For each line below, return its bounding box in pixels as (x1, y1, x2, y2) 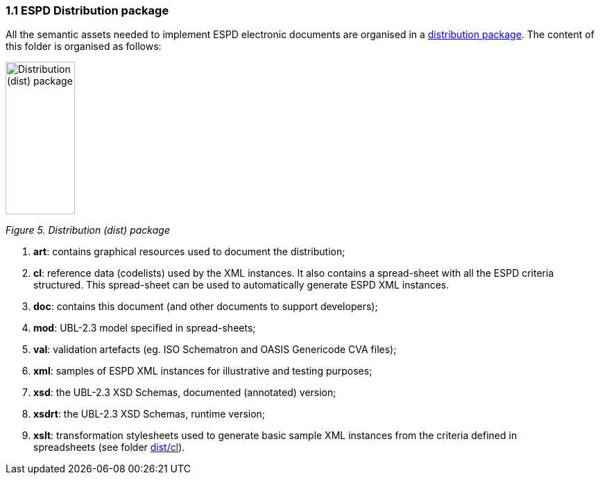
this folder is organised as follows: (6, 40, 162, 53)
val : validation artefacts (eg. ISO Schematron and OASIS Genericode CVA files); (33, 343, 397, 356)
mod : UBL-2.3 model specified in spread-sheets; (33, 322, 256, 334)
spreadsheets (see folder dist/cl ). (33, 441, 185, 454)
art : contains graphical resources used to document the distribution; (33, 246, 345, 258)
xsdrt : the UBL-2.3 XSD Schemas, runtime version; (33, 408, 266, 420)
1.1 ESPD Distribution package (6, 3, 169, 17)
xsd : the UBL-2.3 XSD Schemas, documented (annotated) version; (33, 386, 336, 399)
